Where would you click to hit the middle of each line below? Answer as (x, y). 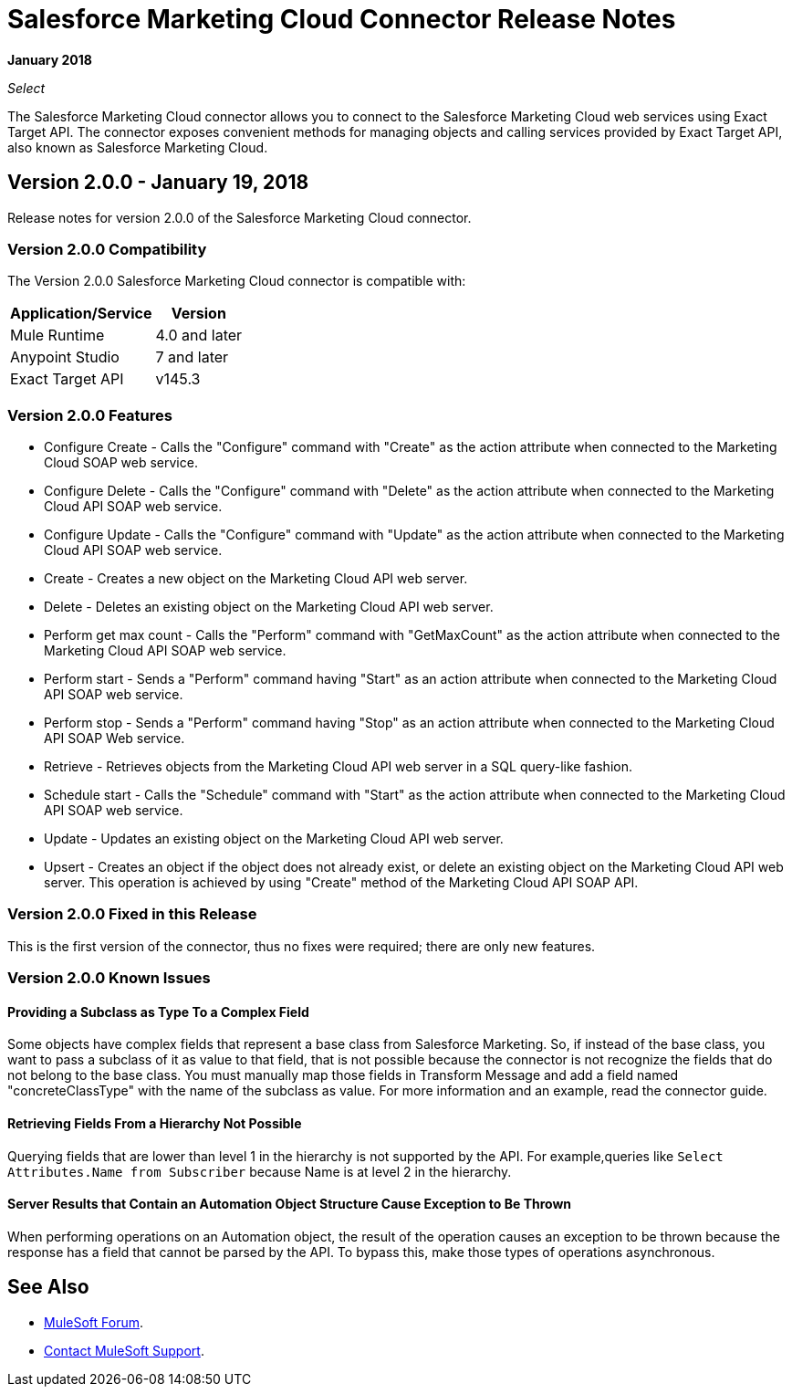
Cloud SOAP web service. (121, 463)
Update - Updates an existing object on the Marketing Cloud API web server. (274, 839)
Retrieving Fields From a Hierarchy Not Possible (155, 1124)
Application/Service (81, 314)
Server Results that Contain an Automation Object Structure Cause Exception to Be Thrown (290, 1204)
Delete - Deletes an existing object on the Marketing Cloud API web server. (269, 607)
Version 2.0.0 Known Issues (109, 978)
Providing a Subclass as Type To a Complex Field (158, 1011)
